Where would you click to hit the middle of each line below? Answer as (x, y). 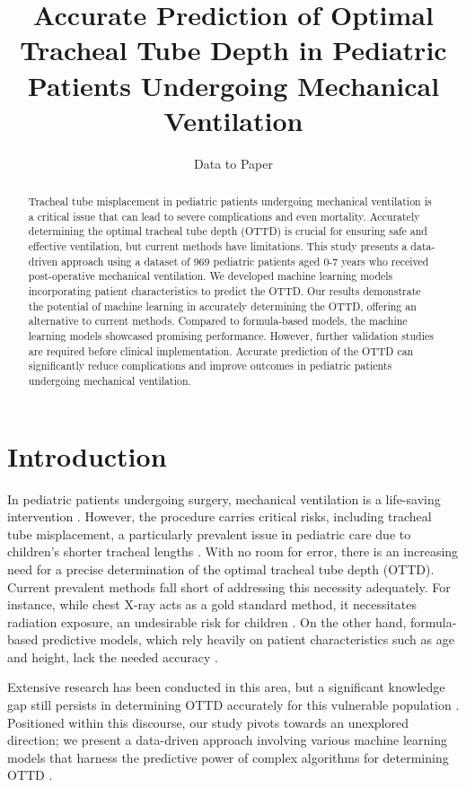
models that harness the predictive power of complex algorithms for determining (228, 757)
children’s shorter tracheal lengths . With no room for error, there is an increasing (233, 551)
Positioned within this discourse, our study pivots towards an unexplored (208, 722)
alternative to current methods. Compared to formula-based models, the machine (218, 321)
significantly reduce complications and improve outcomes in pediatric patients (210, 366)
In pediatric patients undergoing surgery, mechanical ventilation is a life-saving (224, 498)
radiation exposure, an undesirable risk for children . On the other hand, (207, 621)
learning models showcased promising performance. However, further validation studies (231, 335)
